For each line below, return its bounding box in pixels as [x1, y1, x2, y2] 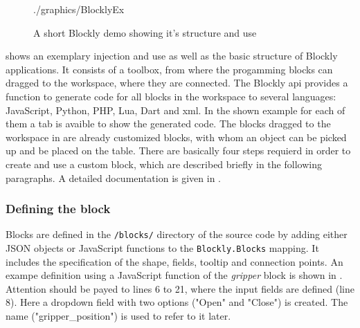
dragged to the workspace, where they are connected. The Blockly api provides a [6, 75, 348, 90]
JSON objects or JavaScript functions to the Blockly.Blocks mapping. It [6, 241, 319, 255]
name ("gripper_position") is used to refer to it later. [6, 309, 231, 323]
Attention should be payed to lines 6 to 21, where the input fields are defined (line [6, 281, 354, 295]
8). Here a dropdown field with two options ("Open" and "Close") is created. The [6, 295, 348, 309]
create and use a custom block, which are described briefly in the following [6, 156, 322, 171]
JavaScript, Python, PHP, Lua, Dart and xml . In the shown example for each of [6, 102, 345, 117]
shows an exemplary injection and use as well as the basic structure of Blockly [6, 48, 338, 63]
